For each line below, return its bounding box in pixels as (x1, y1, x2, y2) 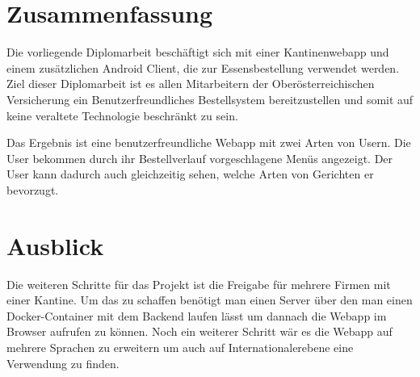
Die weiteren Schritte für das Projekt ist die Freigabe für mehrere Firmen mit (6, 275, 391, 292)
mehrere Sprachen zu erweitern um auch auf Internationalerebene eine (6, 338, 354, 355)
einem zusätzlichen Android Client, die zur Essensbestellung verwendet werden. (6, 59, 400, 76)
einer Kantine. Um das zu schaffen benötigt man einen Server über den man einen (6, 291, 413, 308)
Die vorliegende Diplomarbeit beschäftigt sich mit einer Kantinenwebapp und (6, 44, 389, 61)
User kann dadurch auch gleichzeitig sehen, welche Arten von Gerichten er (6, 165, 374, 182)
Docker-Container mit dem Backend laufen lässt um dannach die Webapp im (6, 307, 387, 324)
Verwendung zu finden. (6, 354, 120, 371)
